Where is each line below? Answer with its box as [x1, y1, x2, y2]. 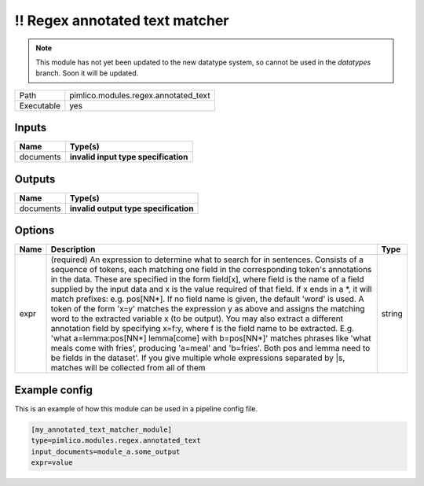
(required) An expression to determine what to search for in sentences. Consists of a [50, 254, 364, 265]
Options [14, 224, 55, 237]
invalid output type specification [69, 203, 194, 214]
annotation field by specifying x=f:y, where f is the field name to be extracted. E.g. [50, 323, 355, 334]
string [381, 308, 404, 319]
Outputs [14, 172, 56, 186]
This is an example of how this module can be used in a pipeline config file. [14, 403, 258, 413]
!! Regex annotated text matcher [14, 12, 229, 29]
